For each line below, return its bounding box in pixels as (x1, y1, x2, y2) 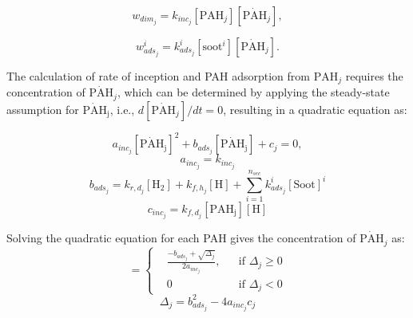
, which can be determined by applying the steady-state (117, 84, 390, 100)
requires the (345, 68, 403, 84)
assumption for (6, 100, 79, 117)
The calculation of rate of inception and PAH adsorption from (6, 68, 310, 84)
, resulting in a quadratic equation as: (223, 100, 407, 117)
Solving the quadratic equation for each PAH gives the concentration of (6, 230, 356, 246)
